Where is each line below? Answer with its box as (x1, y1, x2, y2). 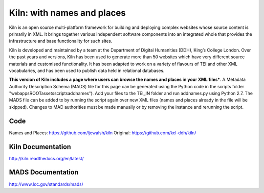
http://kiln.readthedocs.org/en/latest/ (9, 155, 84, 161)
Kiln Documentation (9, 143, 71, 151)
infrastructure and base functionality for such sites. (9, 38, 112, 44)
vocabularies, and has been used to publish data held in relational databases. (9, 68, 165, 73)
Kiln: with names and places (9, 7, 126, 18)
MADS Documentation (9, 168, 79, 176)
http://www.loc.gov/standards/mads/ (9, 181, 83, 187)
